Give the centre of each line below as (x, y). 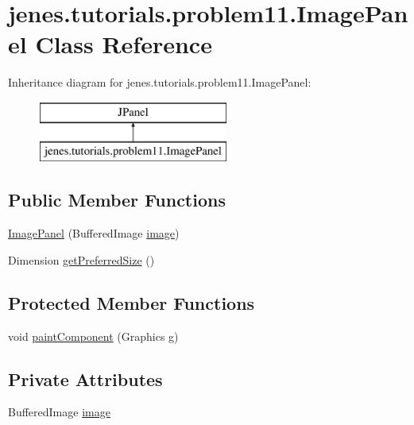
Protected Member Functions (132, 302)
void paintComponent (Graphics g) (93, 336)
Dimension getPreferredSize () (81, 259)
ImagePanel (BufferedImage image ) (94, 233)
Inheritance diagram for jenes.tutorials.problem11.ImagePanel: (160, 82)
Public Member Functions (117, 200)
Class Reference (124, 44)
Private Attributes (85, 379)
